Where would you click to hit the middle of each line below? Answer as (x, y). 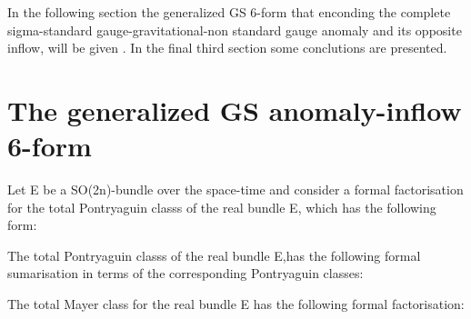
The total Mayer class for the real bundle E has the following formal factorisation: (236, 304)
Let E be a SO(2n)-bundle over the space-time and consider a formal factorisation (235, 189)
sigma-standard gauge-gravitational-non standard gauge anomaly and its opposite (235, 30)
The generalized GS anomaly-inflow (235, 110)
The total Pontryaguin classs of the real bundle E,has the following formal (214, 255)
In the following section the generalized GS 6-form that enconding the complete (229, 12)
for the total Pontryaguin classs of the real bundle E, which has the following (222, 207)
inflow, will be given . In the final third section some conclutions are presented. (227, 48)
